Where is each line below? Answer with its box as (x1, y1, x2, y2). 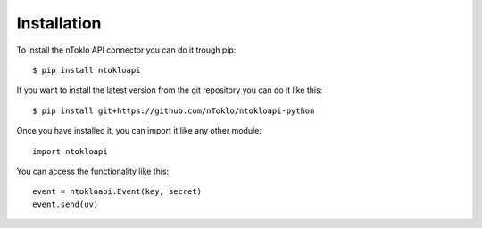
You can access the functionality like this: (16, 166, 170, 176)
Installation (16, 13, 102, 33)
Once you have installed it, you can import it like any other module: (16, 126, 262, 136)
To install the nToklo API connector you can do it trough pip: (16, 45, 237, 55)
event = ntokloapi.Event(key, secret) (32, 187, 203, 197)
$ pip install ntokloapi (32, 65, 141, 75)
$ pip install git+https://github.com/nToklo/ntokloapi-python (32, 105, 315, 116)
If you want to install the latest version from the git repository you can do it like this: (16, 85, 323, 95)
